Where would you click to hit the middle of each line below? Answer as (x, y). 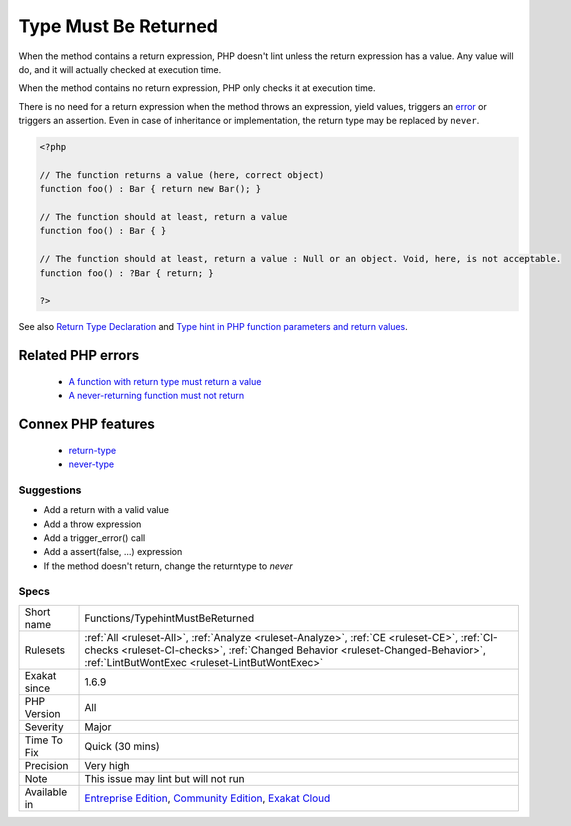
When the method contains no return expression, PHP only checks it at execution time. (197, 88)
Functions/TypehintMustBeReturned (169, 618)
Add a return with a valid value (106, 510)
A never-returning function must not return (156, 396)
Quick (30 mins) (122, 746)
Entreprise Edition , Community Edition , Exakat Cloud (207, 798)
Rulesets (44, 650)
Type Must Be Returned (118, 26)
